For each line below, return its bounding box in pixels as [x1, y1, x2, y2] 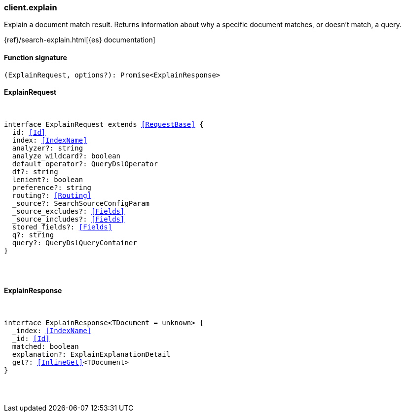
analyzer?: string [12, 144, 83, 152]
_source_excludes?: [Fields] [12, 207, 125, 215]
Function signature [4, 53, 67, 62]
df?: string [12, 167, 58, 176]
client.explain [4, 2, 57, 12]
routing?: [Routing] [12, 191, 92, 199]
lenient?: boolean [12, 175, 83, 184]
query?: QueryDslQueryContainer [12, 238, 137, 247]
